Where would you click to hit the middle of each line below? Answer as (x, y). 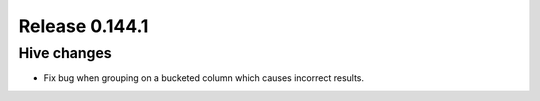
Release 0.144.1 (83, 26)
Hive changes (65, 53)
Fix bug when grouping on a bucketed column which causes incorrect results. (204, 78)
